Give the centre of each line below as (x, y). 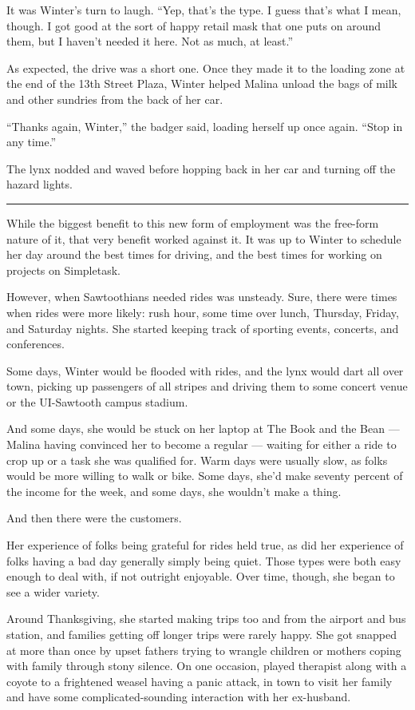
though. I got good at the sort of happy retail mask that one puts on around (194, 25)
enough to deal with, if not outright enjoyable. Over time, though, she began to (201, 576)
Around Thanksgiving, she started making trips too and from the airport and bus (206, 619)
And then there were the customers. (94, 518)
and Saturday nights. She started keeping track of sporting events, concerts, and (203, 328)
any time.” (32, 142)
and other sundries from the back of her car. (115, 99)
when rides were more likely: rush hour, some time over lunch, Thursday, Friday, (203, 312)
